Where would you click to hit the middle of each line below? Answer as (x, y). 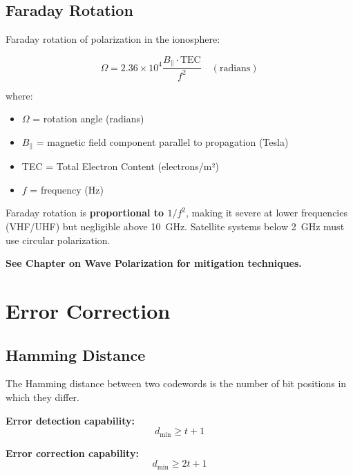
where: (19, 95)
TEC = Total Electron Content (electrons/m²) (120, 166)
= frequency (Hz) (67, 189)
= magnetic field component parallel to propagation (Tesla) (162, 141)
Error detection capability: (70, 420)
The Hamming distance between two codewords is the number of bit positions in (176, 383)
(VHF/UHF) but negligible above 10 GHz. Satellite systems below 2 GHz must (175, 226)
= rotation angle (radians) (88, 119)
